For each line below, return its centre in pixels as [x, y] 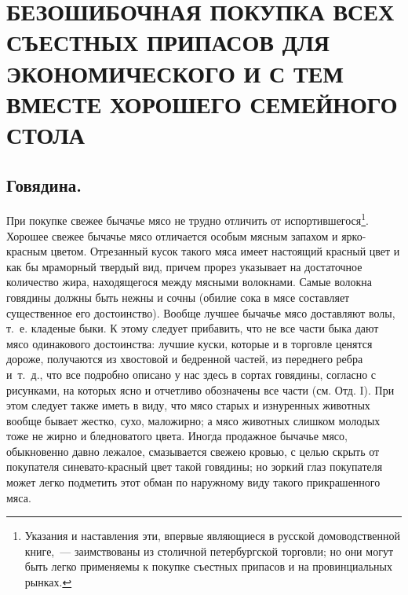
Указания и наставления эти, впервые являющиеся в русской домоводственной [212, 536]
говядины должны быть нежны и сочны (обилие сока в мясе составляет [178, 297]
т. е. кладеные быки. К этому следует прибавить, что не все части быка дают [193, 328]
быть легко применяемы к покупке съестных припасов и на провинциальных [208, 566]
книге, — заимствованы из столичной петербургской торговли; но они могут [209, 551]
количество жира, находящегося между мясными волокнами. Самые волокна [189, 282]
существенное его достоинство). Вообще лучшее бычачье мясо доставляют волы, [201, 312]
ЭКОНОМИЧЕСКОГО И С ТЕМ [175, 73]
